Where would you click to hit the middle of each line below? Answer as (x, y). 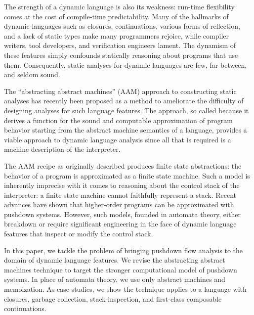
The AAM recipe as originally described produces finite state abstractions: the (123, 165)
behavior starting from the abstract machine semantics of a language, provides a (126, 130)
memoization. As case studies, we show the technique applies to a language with (125, 289)
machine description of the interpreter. (62, 149)
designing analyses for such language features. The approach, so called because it (127, 110)
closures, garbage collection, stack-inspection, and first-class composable (113, 298)
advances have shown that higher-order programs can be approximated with (119, 204)
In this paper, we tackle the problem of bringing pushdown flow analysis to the (124, 250)
